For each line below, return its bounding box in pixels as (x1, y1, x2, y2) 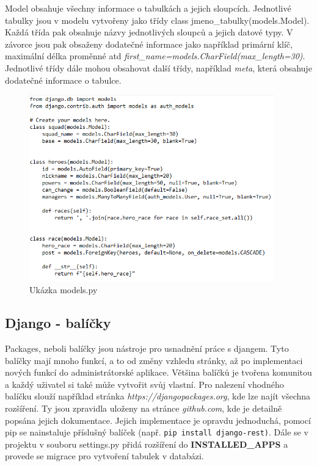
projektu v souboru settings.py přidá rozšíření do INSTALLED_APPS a (5, 437, 288, 450)
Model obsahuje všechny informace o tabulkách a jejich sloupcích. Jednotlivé (5, 2, 291, 14)
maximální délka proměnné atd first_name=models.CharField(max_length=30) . (5, 49, 305, 62)
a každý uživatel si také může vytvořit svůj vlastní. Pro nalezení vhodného (5, 377, 284, 390)
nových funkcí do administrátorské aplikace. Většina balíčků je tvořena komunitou (5, 366, 312, 379)
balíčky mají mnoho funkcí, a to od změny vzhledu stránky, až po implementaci (5, 354, 303, 366)
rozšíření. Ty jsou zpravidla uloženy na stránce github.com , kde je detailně (5, 402, 282, 415)
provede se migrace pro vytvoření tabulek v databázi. (5, 450, 204, 462)
